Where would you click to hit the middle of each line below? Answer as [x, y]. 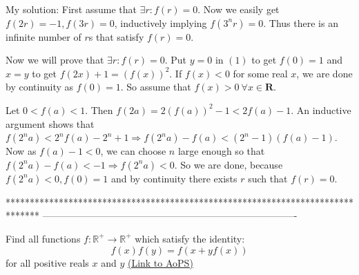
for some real [260, 73]
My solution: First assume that [71, 9]
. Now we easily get [239, 9]
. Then [99, 110]
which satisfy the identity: [190, 238]
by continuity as [40, 87]
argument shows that [50, 123]
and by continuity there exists [174, 178]
